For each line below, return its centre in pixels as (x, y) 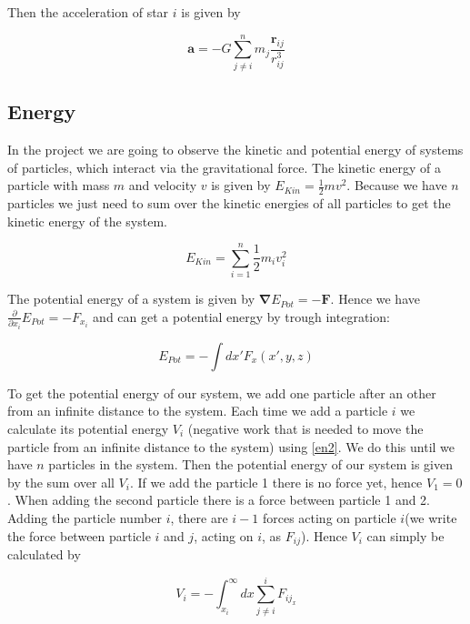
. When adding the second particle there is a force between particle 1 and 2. (219, 500)
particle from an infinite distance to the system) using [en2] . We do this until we (231, 446)
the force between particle (79, 535)
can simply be (405, 535)
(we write (431, 517)
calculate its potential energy (88, 428)
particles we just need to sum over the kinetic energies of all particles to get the (229, 202)
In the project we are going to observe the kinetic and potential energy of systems (235, 149)
